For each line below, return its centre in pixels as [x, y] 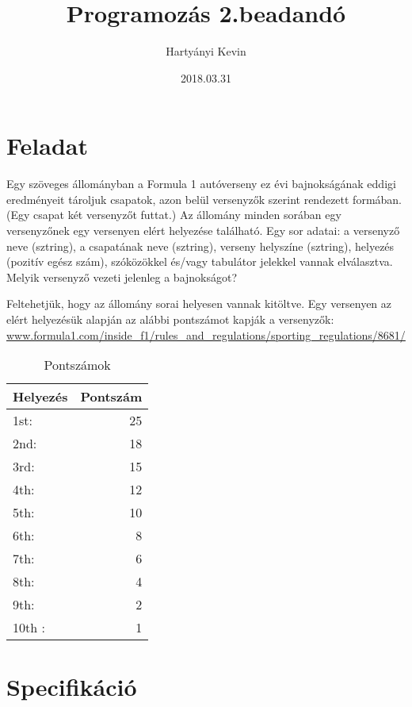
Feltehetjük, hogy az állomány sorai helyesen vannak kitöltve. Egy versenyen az [199, 304]
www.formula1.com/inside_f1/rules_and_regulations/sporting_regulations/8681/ [206, 334]
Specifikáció [72, 687]
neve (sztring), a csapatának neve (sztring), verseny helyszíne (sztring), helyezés [200, 246]
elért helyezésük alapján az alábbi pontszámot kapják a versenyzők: [170, 319]
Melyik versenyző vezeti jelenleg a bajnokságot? [122, 277]
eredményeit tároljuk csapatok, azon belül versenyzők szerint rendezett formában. [204, 199]
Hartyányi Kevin [206, 51]
